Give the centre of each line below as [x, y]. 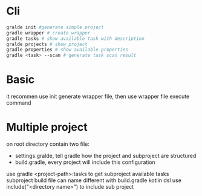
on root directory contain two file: [48, 144]
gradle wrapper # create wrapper [48, 33]
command [19, 103]
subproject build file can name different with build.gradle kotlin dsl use [94, 180]
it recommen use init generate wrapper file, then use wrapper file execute [98, 96]
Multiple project [47, 127]
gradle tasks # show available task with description [76, 38]
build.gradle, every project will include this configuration [85, 162]
